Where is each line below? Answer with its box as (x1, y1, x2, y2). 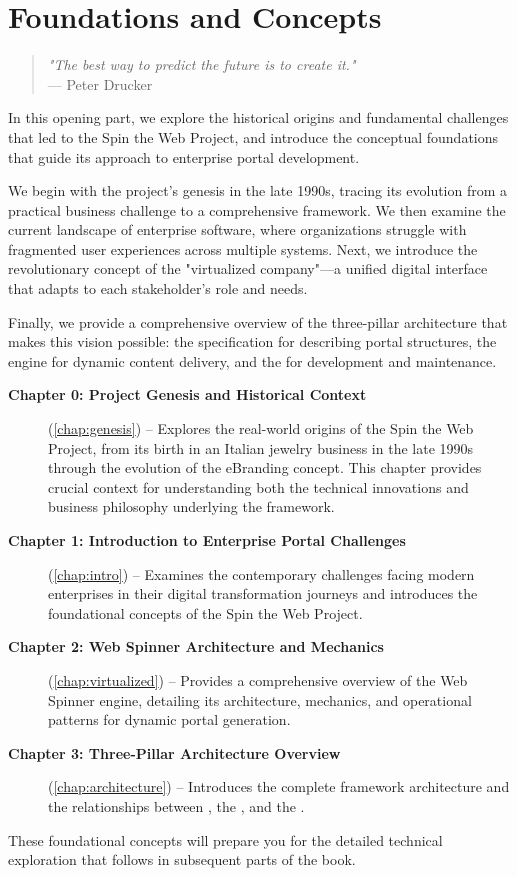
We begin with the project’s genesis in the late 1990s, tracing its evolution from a (8, 180, 508, 201)
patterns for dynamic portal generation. (48, 709, 291, 730)
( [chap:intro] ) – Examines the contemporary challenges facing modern (48, 563, 475, 584)
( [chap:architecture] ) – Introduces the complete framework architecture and (48, 776, 510, 797)
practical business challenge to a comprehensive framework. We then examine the (8, 199, 506, 220)
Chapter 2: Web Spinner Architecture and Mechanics (8, 636, 384, 657)
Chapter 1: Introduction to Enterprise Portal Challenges (8, 530, 406, 550)
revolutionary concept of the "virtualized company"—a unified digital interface (8, 258, 488, 279)
